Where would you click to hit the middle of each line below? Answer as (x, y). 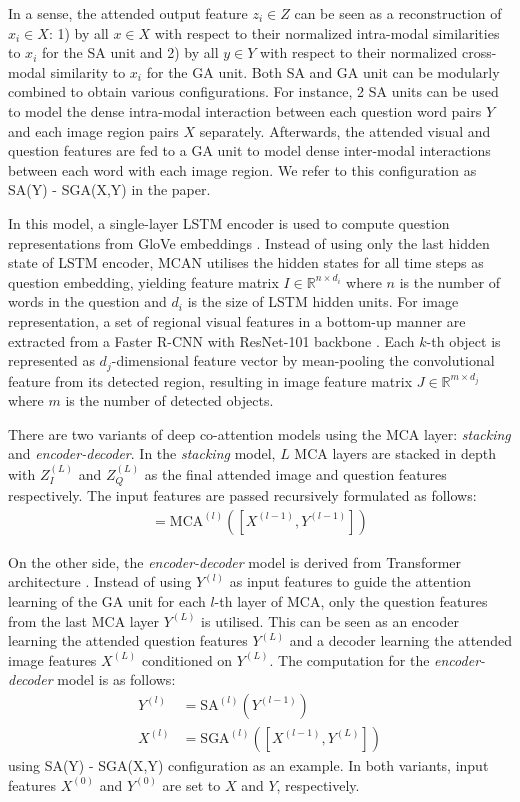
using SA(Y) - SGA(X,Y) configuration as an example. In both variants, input (248, 765)
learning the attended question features (128, 640)
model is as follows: (116, 679)
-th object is (463, 340)
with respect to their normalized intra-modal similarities (327, 32)
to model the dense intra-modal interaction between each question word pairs (245, 110)
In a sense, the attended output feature (128, 13)
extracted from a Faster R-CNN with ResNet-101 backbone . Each (211, 340)
